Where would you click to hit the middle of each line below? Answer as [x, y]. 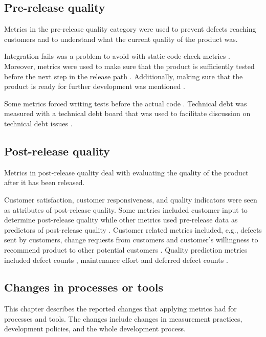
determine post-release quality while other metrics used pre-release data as [121, 220]
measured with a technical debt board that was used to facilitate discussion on [127, 113]
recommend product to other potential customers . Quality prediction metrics [126, 249]
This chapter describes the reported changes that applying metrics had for [120, 309]
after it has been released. [45, 182]
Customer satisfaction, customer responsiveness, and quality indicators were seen [131, 199]
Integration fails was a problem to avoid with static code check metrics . [117, 56]
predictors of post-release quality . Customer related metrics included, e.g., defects [133, 229]
